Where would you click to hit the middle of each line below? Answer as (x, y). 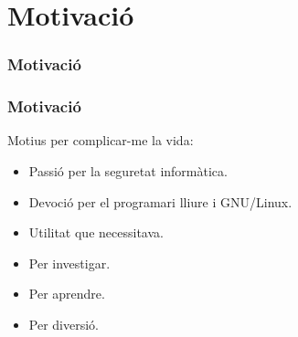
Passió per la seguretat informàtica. (128, 171)
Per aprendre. (67, 294)
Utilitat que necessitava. (96, 232)
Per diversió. (64, 324)
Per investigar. (69, 263)
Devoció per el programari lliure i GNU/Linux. (160, 201)
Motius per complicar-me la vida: (101, 140)
